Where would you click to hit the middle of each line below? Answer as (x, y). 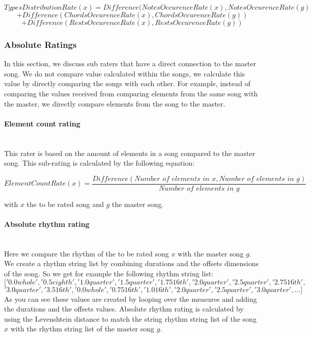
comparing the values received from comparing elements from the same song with (131, 93)
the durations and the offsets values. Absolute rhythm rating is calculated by (124, 309)
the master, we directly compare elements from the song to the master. (115, 103)
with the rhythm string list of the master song (82, 329)
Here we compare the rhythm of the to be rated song (87, 253)
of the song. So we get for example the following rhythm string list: (109, 273)
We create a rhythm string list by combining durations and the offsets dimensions (132, 263)
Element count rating (42, 123)
